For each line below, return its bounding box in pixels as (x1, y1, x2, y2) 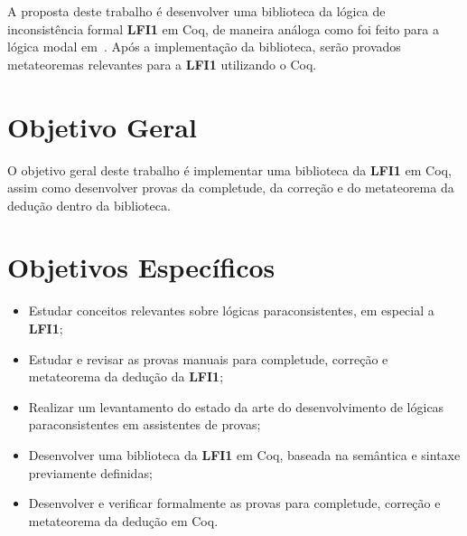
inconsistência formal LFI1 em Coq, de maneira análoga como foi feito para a (7, 19, 439, 38)
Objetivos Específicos (7, 249, 276, 286)
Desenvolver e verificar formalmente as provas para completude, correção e (28, 494, 441, 512)
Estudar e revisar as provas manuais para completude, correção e (28, 349, 388, 368)
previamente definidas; (28, 463, 153, 482)
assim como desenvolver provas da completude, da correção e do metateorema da (7, 178, 454, 197)
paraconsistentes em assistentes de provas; (28, 415, 261, 434)
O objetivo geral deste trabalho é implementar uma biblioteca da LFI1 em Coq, (7, 160, 452, 179)
